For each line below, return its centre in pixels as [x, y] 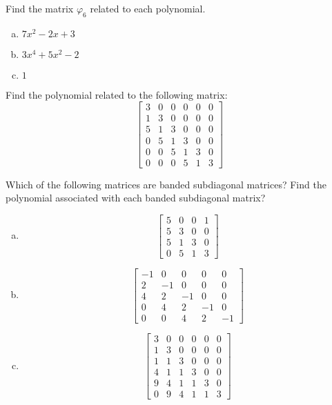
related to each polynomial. [148, 8]
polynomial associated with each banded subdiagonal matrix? [136, 198]
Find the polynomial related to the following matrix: [117, 94]
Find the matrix [40, 8]
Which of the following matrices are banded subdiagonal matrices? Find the [166, 184]
